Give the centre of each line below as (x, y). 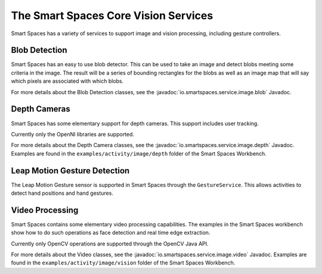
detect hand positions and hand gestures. (62, 193)
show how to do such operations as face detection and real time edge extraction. (111, 233)
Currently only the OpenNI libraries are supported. (72, 134)
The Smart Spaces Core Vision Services (112, 15)
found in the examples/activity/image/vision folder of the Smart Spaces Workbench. (123, 263)
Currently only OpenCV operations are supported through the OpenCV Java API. (110, 244)
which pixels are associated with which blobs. (67, 81)
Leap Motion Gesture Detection (70, 171)
